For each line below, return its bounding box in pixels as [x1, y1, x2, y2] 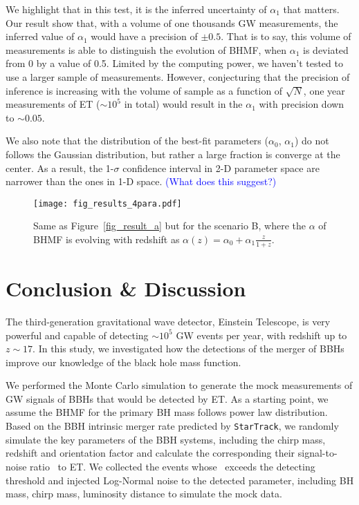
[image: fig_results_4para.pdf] [33, 198, 182, 209]
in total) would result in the [124, 97, 243, 111]
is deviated [303, 42, 349, 57]
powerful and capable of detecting [6, 327, 149, 342]
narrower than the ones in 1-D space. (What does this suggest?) [6, 174, 277, 189]
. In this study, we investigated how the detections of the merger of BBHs [33, 341, 344, 356]
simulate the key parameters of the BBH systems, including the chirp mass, [6, 432, 326, 446]
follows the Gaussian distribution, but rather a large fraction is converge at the [6, 146, 340, 161]
